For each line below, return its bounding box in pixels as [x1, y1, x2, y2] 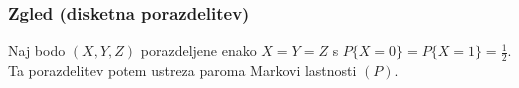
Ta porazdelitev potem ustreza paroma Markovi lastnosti [8, 60, 357, 81]
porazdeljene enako [140, 40, 257, 61]
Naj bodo [8, 40, 66, 61]
